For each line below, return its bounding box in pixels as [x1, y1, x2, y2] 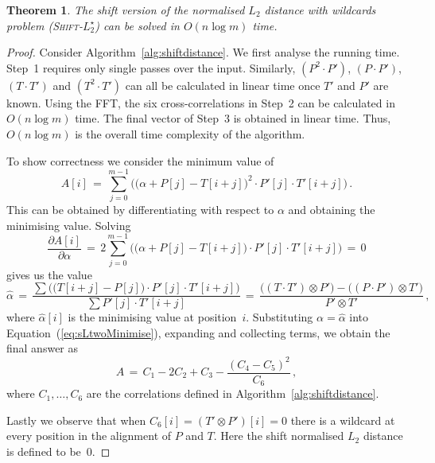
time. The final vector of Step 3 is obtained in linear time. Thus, [75, 110, 391, 126]
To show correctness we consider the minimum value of [6, 152, 274, 169]
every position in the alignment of [6, 427, 172, 444]
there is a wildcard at [290, 411, 395, 428]
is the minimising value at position [68, 309, 237, 325]
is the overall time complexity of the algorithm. [75, 125, 305, 142]
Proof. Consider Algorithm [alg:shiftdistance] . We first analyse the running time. [6, 44, 400, 60]
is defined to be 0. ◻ [6, 442, 111, 459]
